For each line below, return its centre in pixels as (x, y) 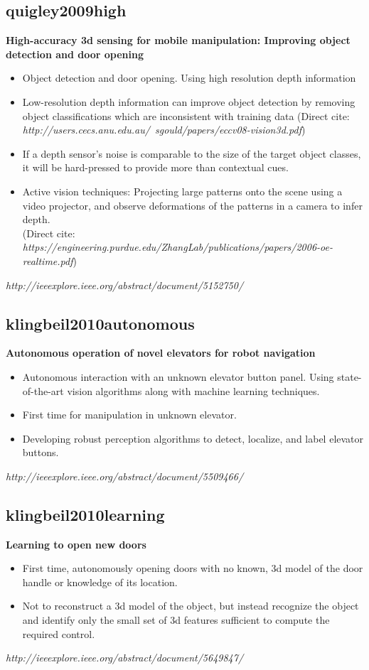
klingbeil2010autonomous (100, 323)
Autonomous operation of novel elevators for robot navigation (161, 353)
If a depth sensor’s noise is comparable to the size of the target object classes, (192, 153)
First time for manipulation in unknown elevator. (129, 415)
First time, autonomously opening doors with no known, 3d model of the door (193, 568)
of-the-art (43, 390)
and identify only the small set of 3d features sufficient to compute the (176, 620)
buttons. (41, 452)
